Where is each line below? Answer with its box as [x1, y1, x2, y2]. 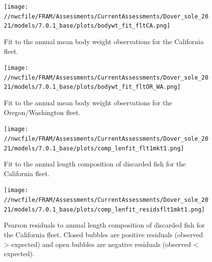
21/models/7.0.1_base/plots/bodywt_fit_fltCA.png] [4, 22, 170, 30]
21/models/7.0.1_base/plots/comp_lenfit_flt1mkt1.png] [4, 145, 184, 152]
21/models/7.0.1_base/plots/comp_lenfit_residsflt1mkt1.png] [4, 206, 205, 213]
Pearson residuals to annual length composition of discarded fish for [4, 220, 205, 230]
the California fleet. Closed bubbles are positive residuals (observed [4, 229, 203, 240]
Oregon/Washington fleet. [4, 107, 81, 117]
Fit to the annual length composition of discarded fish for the [4, 159, 186, 169]
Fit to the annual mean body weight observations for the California [4, 36, 204, 46]
